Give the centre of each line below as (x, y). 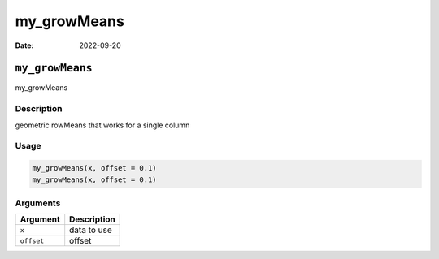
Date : (24, 45)
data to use (91, 230)
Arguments (38, 203)
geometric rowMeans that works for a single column (102, 125)
